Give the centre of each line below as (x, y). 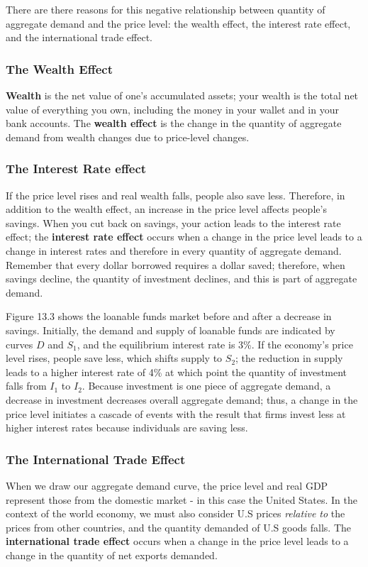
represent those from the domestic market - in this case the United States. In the (182, 499)
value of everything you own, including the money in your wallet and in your (172, 109)
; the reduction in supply (289, 358)
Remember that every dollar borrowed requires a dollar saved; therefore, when (175, 264)
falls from (26, 386)
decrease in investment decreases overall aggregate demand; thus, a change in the (182, 399)
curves (19, 344)
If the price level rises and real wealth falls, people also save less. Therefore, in (175, 195)
